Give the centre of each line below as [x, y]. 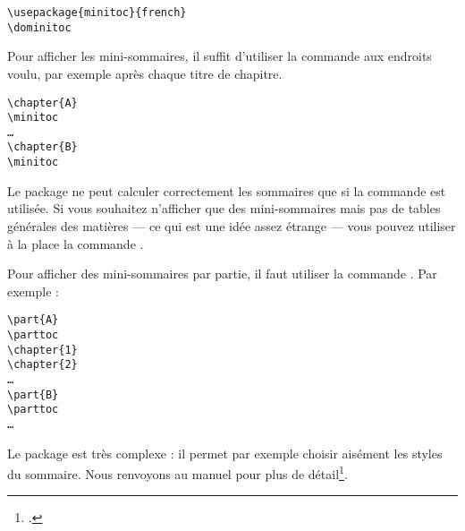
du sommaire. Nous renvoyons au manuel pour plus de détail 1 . [178, 472]
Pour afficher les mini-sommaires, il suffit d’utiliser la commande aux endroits [220, 56]
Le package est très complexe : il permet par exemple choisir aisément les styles [225, 453]
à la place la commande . [76, 243]
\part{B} [33, 394]
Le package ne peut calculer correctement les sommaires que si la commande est [227, 190]
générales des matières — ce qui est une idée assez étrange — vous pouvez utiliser [232, 225]
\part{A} [33, 320]
